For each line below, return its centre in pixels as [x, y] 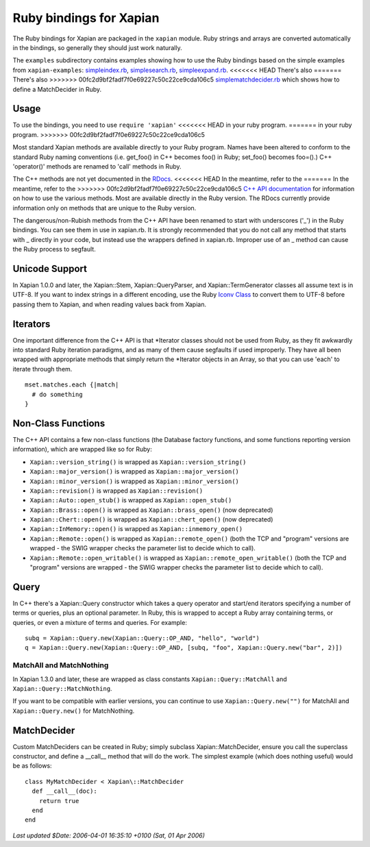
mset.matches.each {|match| [72, 385]
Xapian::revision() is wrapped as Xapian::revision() [116, 491]
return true [59, 801]
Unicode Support [50, 268]
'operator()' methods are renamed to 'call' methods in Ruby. [97, 166]
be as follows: [32, 766]
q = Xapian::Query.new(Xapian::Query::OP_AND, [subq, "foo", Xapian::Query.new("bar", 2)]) [184, 648]
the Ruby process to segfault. [54, 249]
